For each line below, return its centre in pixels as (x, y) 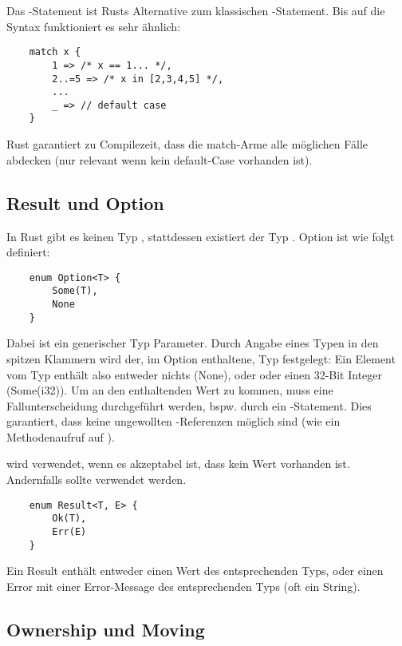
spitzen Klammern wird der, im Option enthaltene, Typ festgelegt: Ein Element (201, 358)
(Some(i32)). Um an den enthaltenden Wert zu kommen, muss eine (170, 390)
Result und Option (85, 202)
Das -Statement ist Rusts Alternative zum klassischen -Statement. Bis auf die (196, 10)
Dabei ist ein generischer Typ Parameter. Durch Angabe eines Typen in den (193, 343)
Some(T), (75, 291)
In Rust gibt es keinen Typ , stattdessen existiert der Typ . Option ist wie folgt (201, 236)
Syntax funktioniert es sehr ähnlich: (94, 26)
